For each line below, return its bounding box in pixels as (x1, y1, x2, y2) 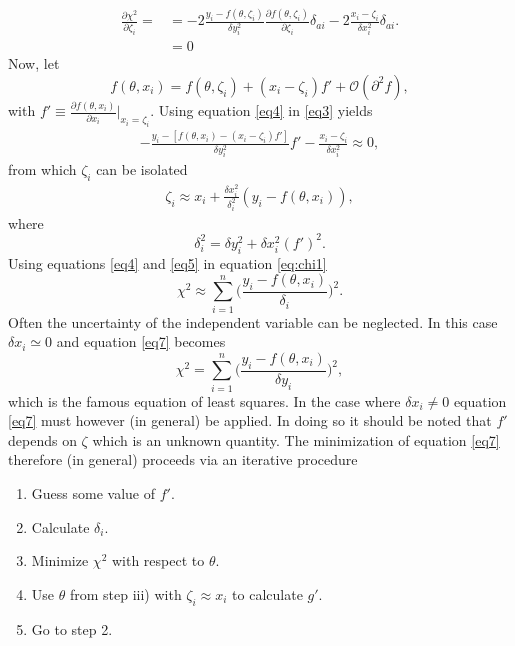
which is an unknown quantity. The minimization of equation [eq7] (92, 429, 500, 450)
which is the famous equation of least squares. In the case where (8, 390, 401, 411)
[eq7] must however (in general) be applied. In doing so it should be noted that (8, 410, 492, 431)
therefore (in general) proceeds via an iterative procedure (8, 449, 358, 470)
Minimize (31, 550, 89, 571)
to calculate (232, 583, 303, 604)
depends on (8, 429, 77, 450)
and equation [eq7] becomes (56, 331, 226, 352)
